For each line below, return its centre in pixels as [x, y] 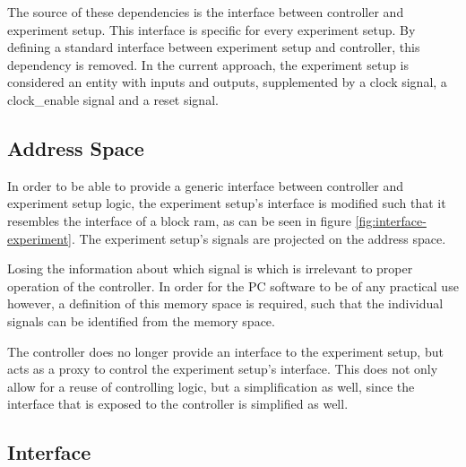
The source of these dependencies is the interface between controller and [206, 12]
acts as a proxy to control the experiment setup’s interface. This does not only [223, 369]
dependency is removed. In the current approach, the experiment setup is [208, 64]
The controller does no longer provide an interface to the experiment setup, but [225, 351]
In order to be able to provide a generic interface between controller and [206, 185]
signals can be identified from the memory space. [141, 320]
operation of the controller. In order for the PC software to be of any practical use [233, 285]
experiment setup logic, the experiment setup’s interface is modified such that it [227, 203]
